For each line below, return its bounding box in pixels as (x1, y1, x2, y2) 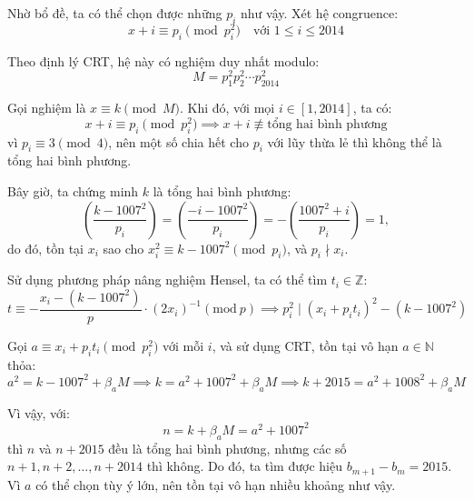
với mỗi (163, 336, 204, 355)
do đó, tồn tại (7, 238, 84, 257)
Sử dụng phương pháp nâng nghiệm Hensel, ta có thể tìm (7, 270, 328, 289)
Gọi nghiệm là (7, 98, 86, 117)
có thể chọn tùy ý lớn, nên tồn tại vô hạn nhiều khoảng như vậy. (35, 475, 396, 494)
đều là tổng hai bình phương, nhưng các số (108, 438, 347, 457)
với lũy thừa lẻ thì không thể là (267, 132, 442, 151)
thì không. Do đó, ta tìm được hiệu (146, 456, 342, 475)
